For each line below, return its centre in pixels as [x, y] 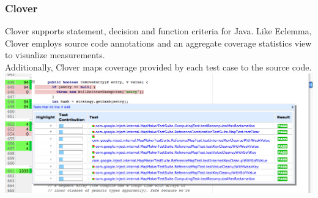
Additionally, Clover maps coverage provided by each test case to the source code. [158, 67]
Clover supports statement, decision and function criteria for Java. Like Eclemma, [158, 31]
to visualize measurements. [55, 55]
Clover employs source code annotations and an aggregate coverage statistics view [158, 43]
